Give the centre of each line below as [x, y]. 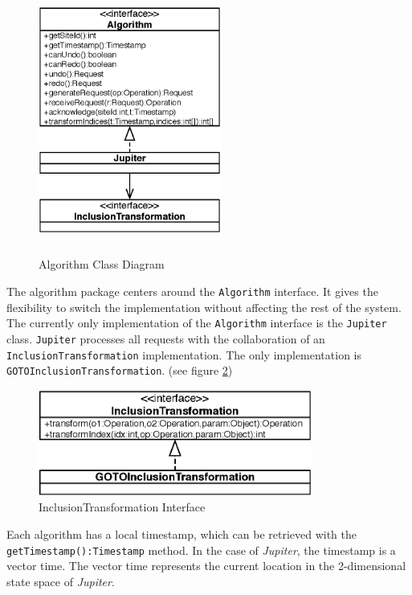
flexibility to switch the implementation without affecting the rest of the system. [204, 307]
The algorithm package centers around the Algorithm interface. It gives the [192, 291]
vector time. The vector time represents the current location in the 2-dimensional [206, 566]
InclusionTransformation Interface [122, 507]
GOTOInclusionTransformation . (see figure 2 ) [120, 370]
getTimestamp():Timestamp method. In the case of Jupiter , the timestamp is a [201, 550]
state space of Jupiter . [61, 581]
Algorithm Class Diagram [102, 264]
